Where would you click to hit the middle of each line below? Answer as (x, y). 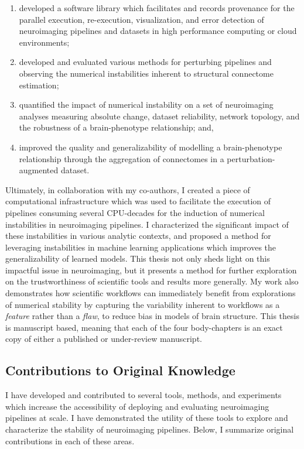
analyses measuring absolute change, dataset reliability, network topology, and (159, 116)
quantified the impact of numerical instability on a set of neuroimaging (146, 104)
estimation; (39, 85)
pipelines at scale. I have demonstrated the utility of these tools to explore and (147, 418)
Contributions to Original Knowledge (120, 370)
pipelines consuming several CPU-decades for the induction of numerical (135, 212)
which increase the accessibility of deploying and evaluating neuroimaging (137, 406)
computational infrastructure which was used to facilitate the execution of (138, 201)
